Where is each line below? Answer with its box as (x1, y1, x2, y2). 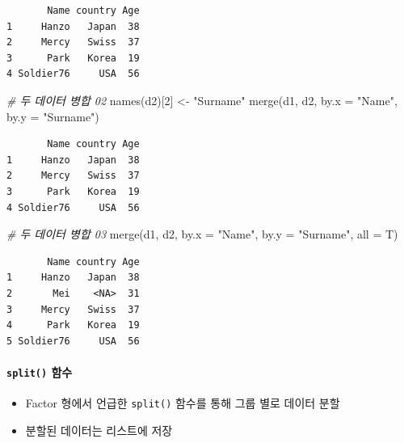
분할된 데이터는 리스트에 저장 (25, 421, 173, 438)
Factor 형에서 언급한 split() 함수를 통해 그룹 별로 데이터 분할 (25, 394, 340, 411)
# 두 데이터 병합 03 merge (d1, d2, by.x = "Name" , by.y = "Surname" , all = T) (6, 226, 398, 243)
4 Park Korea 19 (6, 319, 140, 331)
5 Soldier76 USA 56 (6, 335, 140, 347)
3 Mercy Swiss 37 (6, 303, 140, 315)
